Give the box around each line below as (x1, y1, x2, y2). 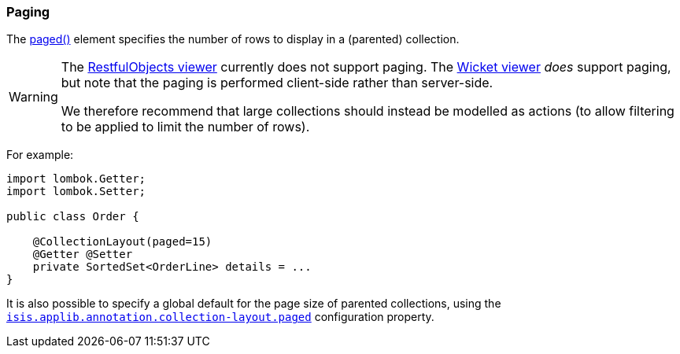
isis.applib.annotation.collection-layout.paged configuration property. (6, 310, 434, 324)
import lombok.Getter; (6, 172, 146, 186)
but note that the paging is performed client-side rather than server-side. (61, 75, 493, 91)
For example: (6, 148, 74, 162)
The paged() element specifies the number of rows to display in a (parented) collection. (6, 32, 460, 46)
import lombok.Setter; (6, 185, 146, 198)
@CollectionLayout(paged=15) (32, 235, 213, 249)
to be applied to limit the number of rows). (61, 119, 310, 135)
